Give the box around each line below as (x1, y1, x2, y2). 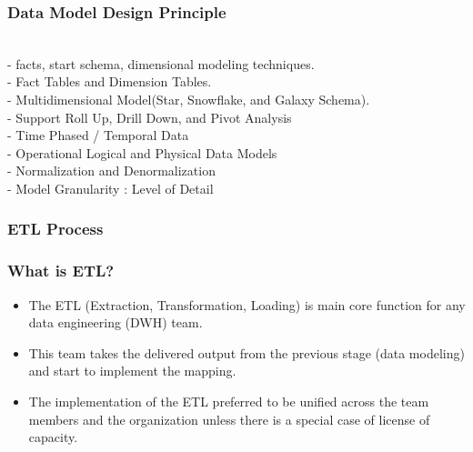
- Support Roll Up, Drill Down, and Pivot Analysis (7, 107, 292, 126)
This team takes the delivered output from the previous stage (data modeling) (28, 343, 465, 362)
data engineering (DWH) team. (28, 313, 203, 332)
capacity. (28, 427, 78, 447)
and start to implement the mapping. (28, 361, 236, 380)
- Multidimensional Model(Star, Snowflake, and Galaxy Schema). (7, 90, 370, 108)
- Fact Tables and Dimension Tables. (7, 72, 212, 91)
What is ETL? (7, 259, 115, 282)
